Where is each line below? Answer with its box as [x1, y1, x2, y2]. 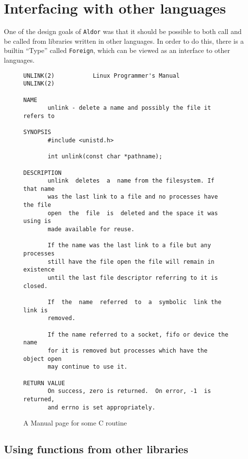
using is [23, 218, 51, 225]
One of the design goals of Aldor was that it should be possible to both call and [4, 26, 242, 36]
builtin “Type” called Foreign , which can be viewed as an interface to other [4, 45, 230, 55]
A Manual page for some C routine [23, 418, 127, 428]
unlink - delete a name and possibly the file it [48, 104, 211, 112]
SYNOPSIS [23, 129, 51, 136]
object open [23, 355, 62, 362]
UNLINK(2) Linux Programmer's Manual [23, 72, 180, 79]
